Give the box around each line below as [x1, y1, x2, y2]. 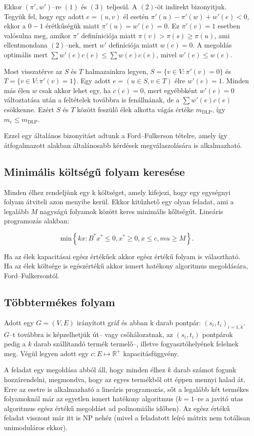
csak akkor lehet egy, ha [39, 85, 111, 95]
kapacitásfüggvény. [123, 348, 179, 358]
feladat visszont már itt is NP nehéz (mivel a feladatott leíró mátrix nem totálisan [4, 412, 250, 423]
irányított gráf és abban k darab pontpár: [77, 317, 201, 327]
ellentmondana [4, 40, 48, 50]
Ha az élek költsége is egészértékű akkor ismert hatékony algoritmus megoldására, [4, 261, 248, 271]
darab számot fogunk [173, 364, 236, 375]
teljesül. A [106, 1, 137, 11]
